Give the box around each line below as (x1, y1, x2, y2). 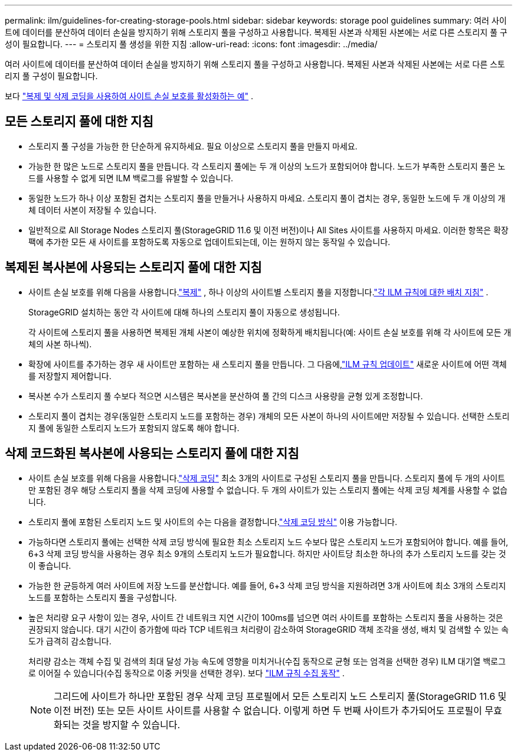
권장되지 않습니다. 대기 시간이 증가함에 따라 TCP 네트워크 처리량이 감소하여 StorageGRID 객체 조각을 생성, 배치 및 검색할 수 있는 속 (28, 624, 509, 634)
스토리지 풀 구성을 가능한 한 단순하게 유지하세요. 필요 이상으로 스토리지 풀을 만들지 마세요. (28, 141, 358, 151)
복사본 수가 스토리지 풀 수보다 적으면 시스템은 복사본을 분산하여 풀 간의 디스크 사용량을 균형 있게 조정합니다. (28, 390, 423, 401)
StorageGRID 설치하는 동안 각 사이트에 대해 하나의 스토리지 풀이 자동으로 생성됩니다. (28, 307, 340, 317)
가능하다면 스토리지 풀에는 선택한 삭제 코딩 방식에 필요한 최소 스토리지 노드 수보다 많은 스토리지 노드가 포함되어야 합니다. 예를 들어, (28, 536, 509, 547)
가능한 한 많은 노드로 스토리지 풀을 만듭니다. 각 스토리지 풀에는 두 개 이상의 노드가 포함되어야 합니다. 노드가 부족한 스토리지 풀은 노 (28, 161, 506, 171)
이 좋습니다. (28, 560, 71, 571)
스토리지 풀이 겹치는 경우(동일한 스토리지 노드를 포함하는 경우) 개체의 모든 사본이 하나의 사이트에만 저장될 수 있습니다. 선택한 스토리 (28, 410, 510, 421)
